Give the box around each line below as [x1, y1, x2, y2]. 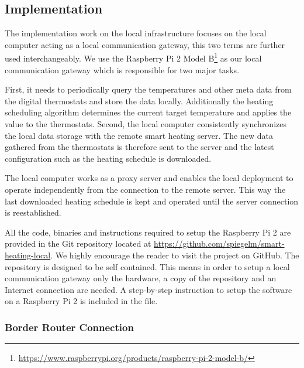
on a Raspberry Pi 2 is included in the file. [5, 295, 158, 307]
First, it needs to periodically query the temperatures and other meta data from [5, 83, 292, 96]
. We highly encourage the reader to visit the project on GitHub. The [50, 248, 299, 261]
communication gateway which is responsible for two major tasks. [5, 63, 240, 76]
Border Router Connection [5, 319, 134, 334]
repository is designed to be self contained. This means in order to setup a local [5, 260, 290, 272]
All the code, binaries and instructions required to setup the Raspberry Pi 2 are [5, 226, 291, 238]
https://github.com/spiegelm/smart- [154, 237, 285, 250]
